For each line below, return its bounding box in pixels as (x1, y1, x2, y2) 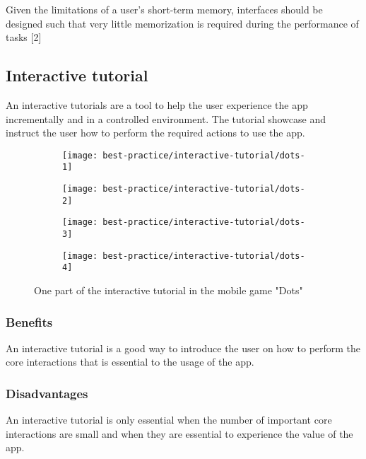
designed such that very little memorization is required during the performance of (6, 16, 359, 30)
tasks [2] (6, 30, 42, 45)
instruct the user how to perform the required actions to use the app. (6, 125, 305, 140)
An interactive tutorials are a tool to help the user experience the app (6, 97, 308, 112)
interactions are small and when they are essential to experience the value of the (6, 426, 353, 441)
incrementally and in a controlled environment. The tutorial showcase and (6, 111, 326, 126)
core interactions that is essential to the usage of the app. (6, 354, 254, 369)
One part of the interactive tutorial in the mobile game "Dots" (34, 283, 303, 298)
